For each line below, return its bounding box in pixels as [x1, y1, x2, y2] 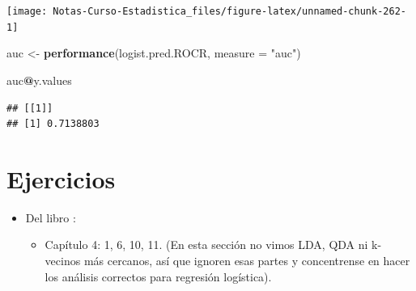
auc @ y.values [6, 71, 72, 88]
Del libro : [25, 209, 76, 226]
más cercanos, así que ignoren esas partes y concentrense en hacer [83, 252, 410, 268]
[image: [6, 6, 48, 17]
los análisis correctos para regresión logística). [45, 268, 272, 285]
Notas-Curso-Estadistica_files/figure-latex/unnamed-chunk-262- [53, 6, 406, 17]
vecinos [45, 252, 81, 268]
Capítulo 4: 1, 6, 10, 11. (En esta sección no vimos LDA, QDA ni [45, 236, 368, 253]
